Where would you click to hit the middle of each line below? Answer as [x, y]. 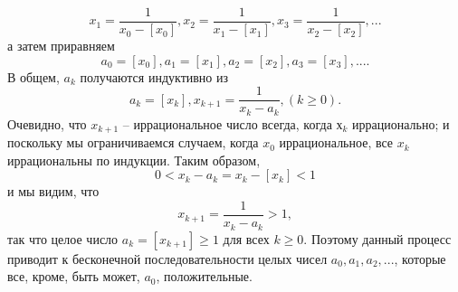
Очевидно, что [47, 123]
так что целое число [63, 238]
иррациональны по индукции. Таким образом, [134, 160]
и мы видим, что [53, 191]
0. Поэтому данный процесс [374, 238]
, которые [420, 258]
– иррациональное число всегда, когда [227, 123]
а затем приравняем [61, 46]
